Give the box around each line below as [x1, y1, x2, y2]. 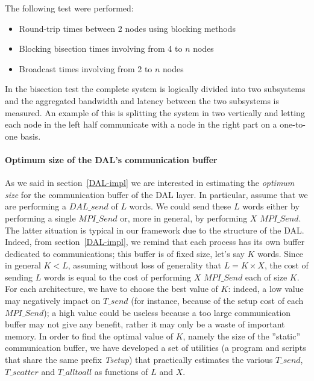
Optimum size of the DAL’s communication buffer [5, 153, 218, 166]
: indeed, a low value [228, 282, 304, 295]
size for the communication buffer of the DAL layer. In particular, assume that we [5, 188, 308, 200]
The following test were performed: [5, 2, 134, 14]
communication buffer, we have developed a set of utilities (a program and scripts [5, 341, 306, 354]
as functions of [94, 365, 148, 377]
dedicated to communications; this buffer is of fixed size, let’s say [5, 247, 245, 259]
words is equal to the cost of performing [43, 270, 192, 283]
